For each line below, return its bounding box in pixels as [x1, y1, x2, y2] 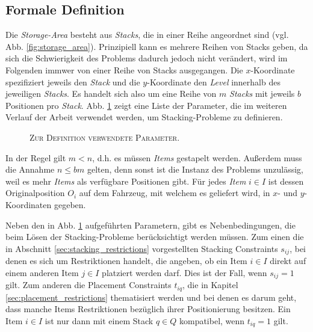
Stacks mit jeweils [229, 87, 295, 100]
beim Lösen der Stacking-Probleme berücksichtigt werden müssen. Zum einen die [5, 230, 304, 243]
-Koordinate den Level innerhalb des [147, 75, 280, 88]
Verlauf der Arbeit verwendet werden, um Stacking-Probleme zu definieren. [5, 111, 283, 123]
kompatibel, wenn [179, 314, 245, 327]
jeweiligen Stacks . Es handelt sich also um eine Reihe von [5, 87, 217, 100]
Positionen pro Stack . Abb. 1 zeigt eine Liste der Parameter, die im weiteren [5, 99, 287, 111]
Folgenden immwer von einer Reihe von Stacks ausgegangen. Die [5, 63, 243, 76]
